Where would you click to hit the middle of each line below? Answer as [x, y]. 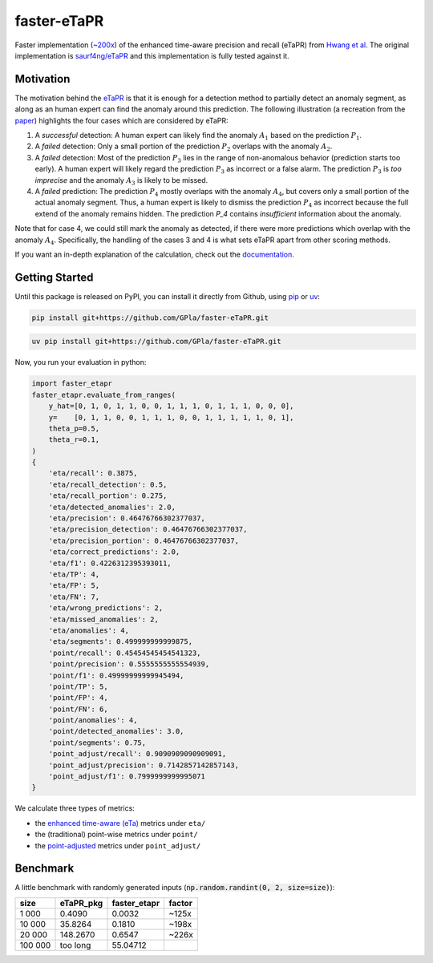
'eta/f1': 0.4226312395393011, [110, 563]
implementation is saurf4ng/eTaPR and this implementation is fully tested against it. [152, 55]
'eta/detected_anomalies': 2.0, [112, 507]
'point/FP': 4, [78, 698]
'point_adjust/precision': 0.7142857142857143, [144, 765]
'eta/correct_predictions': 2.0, [114, 552]
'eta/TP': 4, [74, 575]
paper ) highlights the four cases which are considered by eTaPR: [121, 120]
